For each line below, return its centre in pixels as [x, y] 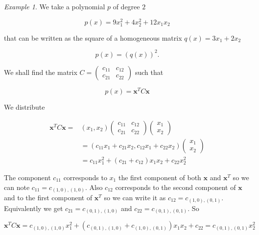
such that [149, 72]
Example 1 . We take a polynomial [55, 6]
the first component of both [160, 177]
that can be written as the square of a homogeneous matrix [93, 37]
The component [27, 177]
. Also [94, 187]
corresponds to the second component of [176, 187]
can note [17, 187]
